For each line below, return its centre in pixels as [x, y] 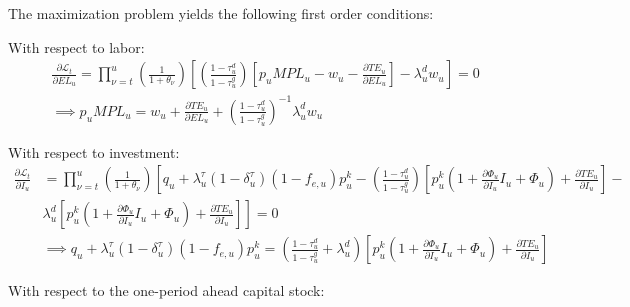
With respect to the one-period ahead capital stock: [166, 290]
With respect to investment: [94, 151]
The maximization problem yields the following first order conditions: [221, 13]
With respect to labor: [76, 46]
